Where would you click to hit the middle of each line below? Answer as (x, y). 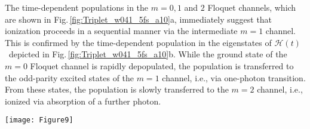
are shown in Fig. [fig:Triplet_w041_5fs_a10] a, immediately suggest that (139, 19)
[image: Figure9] (39, 120)
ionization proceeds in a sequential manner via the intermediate (121, 31)
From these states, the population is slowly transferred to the (117, 89)
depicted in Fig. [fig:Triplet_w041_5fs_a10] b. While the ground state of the (148, 54)
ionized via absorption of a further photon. (83, 101)
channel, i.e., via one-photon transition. (234, 77)
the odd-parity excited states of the (70, 77)
